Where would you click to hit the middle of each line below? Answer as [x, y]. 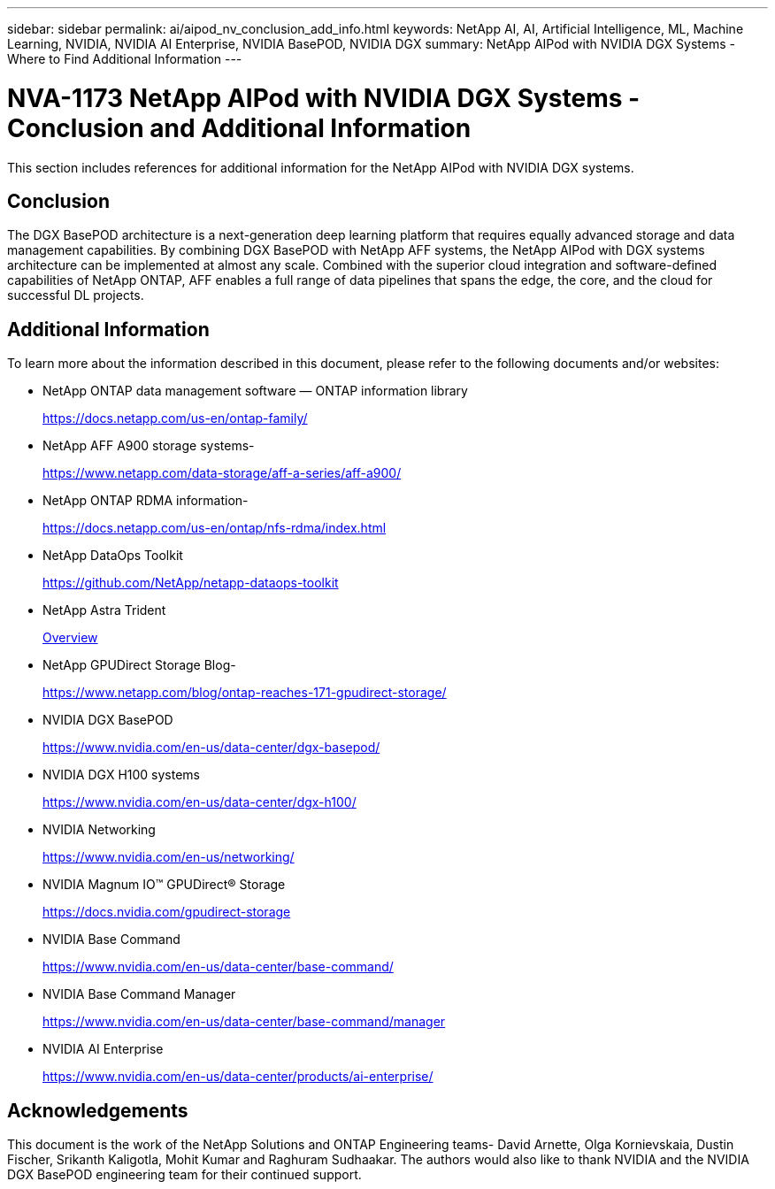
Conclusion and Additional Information [239, 128]
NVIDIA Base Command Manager [139, 994]
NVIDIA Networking [99, 830]
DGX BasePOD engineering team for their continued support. [184, 1175]
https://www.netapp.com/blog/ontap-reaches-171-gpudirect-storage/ [245, 693]
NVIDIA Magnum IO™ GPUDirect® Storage [164, 885]
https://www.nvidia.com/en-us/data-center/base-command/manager [244, 1022]
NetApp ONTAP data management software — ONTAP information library [255, 391]
